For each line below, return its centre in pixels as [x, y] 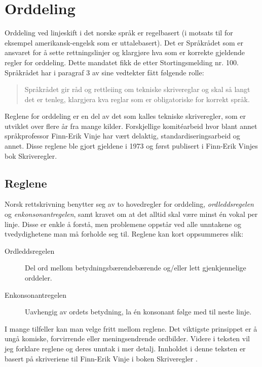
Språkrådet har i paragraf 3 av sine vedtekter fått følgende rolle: [104, 72]
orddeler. [39, 278]
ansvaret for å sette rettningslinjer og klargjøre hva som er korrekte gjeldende [125, 52]
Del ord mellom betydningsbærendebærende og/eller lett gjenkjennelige [136, 268]
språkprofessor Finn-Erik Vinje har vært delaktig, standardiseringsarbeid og [122, 136]
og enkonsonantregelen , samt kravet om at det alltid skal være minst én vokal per [131, 214]
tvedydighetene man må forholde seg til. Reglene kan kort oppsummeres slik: [124, 234]
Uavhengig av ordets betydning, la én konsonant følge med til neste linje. [138, 312]
